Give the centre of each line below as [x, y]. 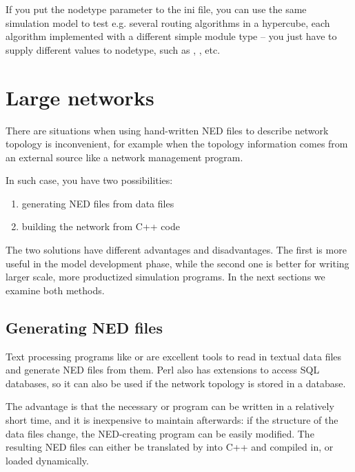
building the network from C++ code [101, 226]
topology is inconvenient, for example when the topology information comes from [177, 144]
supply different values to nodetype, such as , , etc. [113, 49]
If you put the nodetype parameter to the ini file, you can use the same [156, 9]
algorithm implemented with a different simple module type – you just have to [171, 36]
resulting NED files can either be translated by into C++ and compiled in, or [170, 447]
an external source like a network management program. [124, 157]
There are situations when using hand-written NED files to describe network [167, 130]
